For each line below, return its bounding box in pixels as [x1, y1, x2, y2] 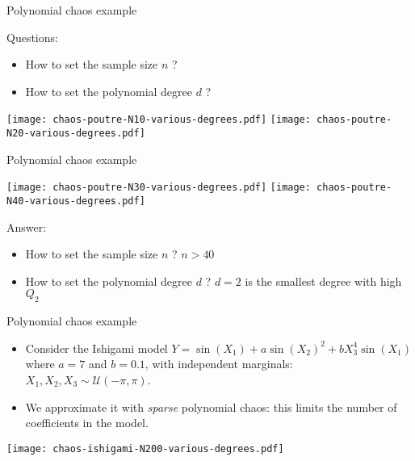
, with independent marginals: [145, 355, 293, 372]
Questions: [6, 28, 58, 45]
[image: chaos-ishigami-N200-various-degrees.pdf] [6, 442, 284, 455]
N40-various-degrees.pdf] [6, 195, 145, 207]
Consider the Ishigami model [25, 339, 168, 356]
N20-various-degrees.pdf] [6, 128, 145, 140]
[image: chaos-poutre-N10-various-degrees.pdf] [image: [6, 114, 311, 126]
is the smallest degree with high [245, 272, 402, 289]
